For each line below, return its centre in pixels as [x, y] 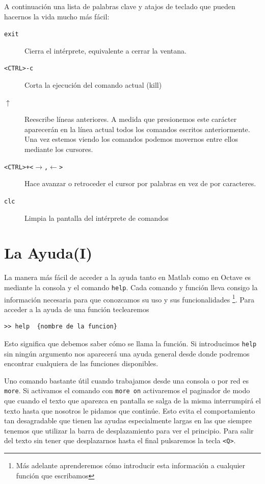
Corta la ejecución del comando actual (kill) [93, 85]
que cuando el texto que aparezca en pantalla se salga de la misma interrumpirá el [132, 401]
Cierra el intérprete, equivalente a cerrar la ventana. [105, 50]
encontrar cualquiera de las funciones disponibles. [81, 363]
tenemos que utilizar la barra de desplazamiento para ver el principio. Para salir [129, 430]
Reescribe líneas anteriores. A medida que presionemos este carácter [131, 119]
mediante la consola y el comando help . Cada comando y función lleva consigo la [131, 287]
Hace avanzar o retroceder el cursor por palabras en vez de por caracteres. [140, 183]
